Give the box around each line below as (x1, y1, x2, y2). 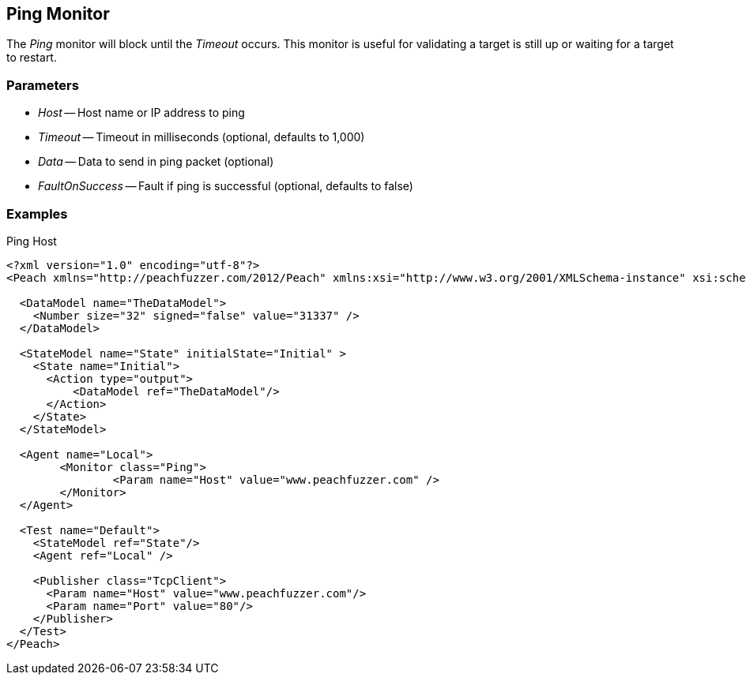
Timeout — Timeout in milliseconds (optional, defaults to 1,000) (38, 130, 365, 144)
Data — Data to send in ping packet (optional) (38, 155, 274, 169)
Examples (6, 205, 68, 222)
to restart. (6, 51, 57, 65)
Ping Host (6, 234, 57, 248)
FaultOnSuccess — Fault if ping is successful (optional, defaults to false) (38, 179, 413, 193)
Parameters (6, 77, 79, 93)
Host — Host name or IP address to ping (38, 106, 245, 120)
